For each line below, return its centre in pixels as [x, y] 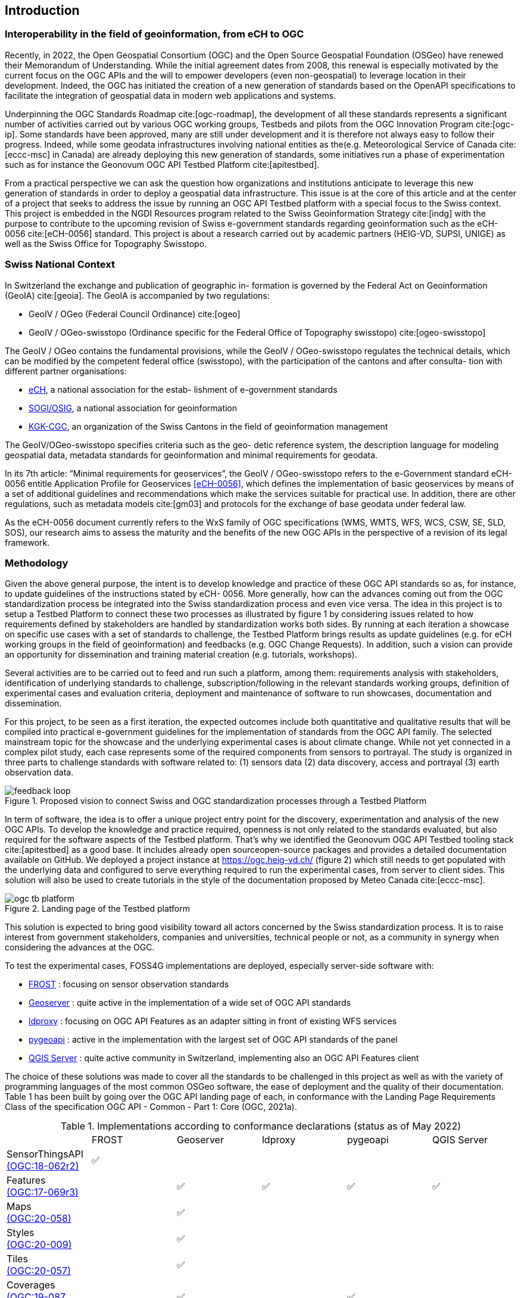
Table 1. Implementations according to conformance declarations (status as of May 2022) [261, 1126]
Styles [21, 1233]
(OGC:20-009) [39, 1245]
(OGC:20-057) [39, 1271]
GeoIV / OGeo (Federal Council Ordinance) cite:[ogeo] [135, 314]
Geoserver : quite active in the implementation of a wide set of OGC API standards [190, 1003]
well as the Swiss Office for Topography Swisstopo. [106, 243]
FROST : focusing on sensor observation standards [129, 984]
